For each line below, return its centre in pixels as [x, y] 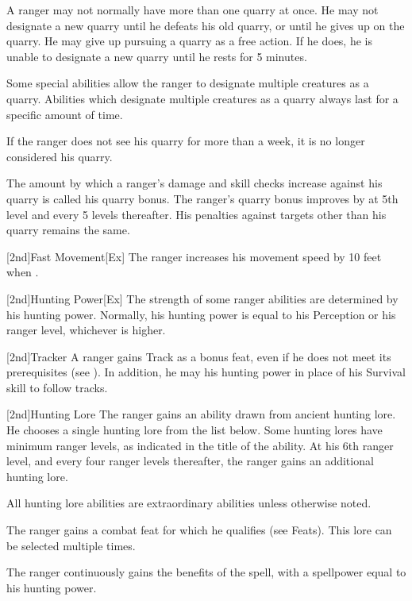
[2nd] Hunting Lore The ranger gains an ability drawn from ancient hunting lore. [201, 414]
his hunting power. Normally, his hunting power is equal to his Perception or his [201, 314]
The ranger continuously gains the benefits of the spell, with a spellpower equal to [206, 572]
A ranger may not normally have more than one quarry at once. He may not [193, 10]
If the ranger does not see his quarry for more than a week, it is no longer [186, 141]
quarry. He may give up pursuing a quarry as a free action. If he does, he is [189, 41]
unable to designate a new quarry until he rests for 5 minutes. [157, 56]
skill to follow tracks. [57, 387]
